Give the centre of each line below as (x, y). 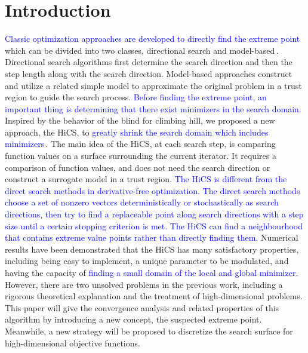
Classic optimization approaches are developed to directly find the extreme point (153, 39)
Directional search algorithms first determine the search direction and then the (149, 62)
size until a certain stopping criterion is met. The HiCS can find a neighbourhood (154, 225)
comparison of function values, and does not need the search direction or (138, 167)
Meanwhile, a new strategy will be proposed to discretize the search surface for (149, 331)
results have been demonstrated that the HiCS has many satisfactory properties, (152, 249)
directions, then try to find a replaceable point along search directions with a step (154, 214)
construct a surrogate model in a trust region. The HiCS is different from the (146, 179)
